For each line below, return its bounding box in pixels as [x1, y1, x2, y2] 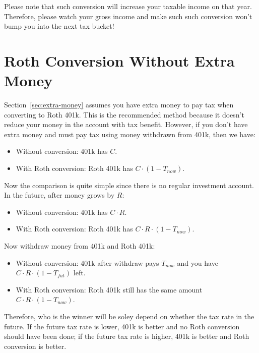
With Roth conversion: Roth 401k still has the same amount [16, 284, 203, 295]
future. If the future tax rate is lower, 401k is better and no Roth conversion [4, 321, 240, 331]
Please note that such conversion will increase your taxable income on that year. [4, 1, 252, 11]
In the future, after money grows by [4, 190, 115, 200]
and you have [177, 257, 218, 268]
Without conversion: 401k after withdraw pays [16, 257, 159, 268]
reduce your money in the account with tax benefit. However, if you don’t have [4, 119, 248, 130]
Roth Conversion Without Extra [4, 50, 235, 71]
